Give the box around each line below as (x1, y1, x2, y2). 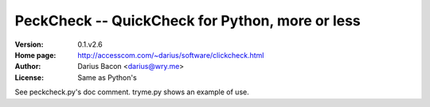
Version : (14, 40, 44, 49)
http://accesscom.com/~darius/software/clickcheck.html (77, 50, 264, 59)
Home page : (14, 50, 57, 59)
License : (14, 72, 44, 82)
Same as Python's (77, 72, 137, 82)
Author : (14, 62, 41, 71)
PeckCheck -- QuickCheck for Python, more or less (14, 12, 362, 29)
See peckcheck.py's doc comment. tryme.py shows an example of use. (14, 87, 250, 97)
